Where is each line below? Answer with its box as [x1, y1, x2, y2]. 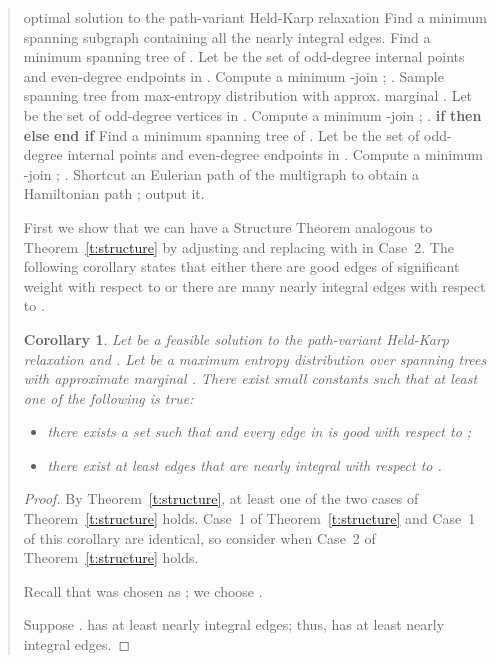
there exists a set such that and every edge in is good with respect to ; [47, 421, 472, 442]
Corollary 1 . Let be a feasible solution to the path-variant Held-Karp [23, 328, 450, 349]
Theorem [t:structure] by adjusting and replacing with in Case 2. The [23, 236, 454, 257]
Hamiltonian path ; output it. [23, 183, 205, 204]
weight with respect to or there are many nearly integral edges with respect [23, 275, 486, 296]
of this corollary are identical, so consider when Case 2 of [23, 527, 376, 548]
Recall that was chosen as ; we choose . [23, 580, 263, 601]
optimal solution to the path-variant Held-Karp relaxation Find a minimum [23, 7, 488, 27]
